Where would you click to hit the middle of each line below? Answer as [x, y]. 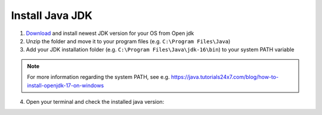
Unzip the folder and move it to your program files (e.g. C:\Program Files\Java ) [128, 41]
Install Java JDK [52, 15]
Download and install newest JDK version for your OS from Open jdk [110, 33]
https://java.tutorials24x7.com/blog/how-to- [225, 77]
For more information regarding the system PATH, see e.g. [98, 77]
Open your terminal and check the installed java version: [95, 101]
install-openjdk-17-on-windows [66, 85]
